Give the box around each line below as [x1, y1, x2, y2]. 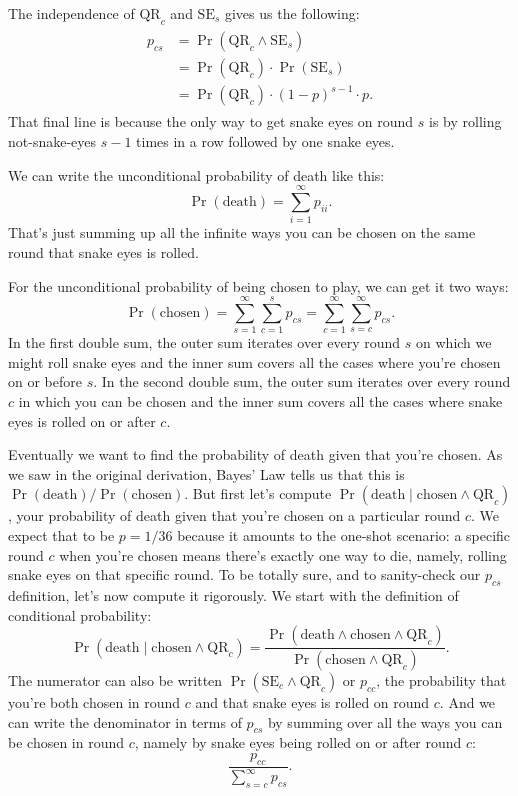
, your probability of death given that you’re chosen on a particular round [8, 505, 461, 526]
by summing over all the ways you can [267, 711, 503, 732]
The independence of [8, 3, 135, 23]
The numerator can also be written [8, 670, 223, 691]
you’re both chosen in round [8, 692, 181, 713]
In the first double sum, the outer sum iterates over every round [8, 332, 401, 353]
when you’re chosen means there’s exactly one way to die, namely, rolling [59, 544, 507, 565]
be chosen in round [8, 732, 125, 753]
